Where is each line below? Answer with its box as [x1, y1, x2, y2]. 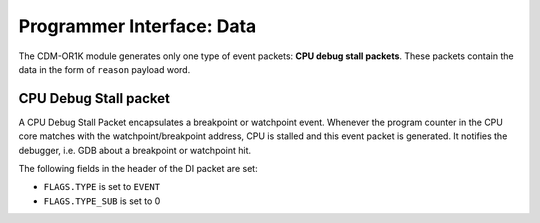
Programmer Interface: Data [18, 15, 257, 37]
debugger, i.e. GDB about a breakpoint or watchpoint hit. [18, 144, 252, 156]
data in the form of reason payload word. [18, 63, 191, 75]
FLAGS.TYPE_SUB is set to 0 [43, 195, 161, 207]
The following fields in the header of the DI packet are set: [18, 163, 259, 175]
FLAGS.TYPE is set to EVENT [43, 181, 160, 193]
